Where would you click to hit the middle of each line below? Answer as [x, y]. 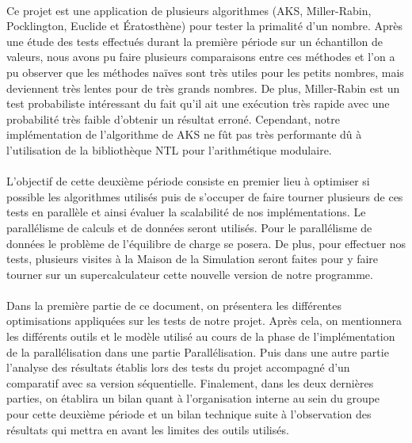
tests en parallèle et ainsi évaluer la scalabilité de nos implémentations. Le [186, 212]
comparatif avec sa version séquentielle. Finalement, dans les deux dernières [190, 382]
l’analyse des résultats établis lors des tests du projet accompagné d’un [178, 367]
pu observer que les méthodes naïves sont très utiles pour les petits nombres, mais [205, 72]
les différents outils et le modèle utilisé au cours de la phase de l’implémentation [201, 336]
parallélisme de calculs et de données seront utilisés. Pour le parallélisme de [189, 227]
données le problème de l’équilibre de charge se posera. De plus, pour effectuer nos [206, 243]
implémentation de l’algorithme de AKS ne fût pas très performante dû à [184, 134]
